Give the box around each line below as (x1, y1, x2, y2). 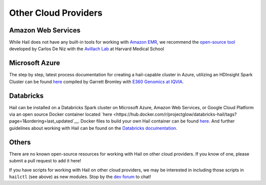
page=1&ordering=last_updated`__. (9, 118, 80, 124)
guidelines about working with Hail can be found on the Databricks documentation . (9, 125, 177, 131)
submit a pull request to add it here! (9, 158, 81, 164)
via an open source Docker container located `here (9, 111, 113, 118)
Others (9, 138, 31, 146)
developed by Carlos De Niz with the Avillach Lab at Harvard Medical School (9, 46, 165, 52)
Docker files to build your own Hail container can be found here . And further (80, 118, 235, 124)
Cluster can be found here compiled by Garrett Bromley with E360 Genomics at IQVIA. (9, 79, 184, 85)
